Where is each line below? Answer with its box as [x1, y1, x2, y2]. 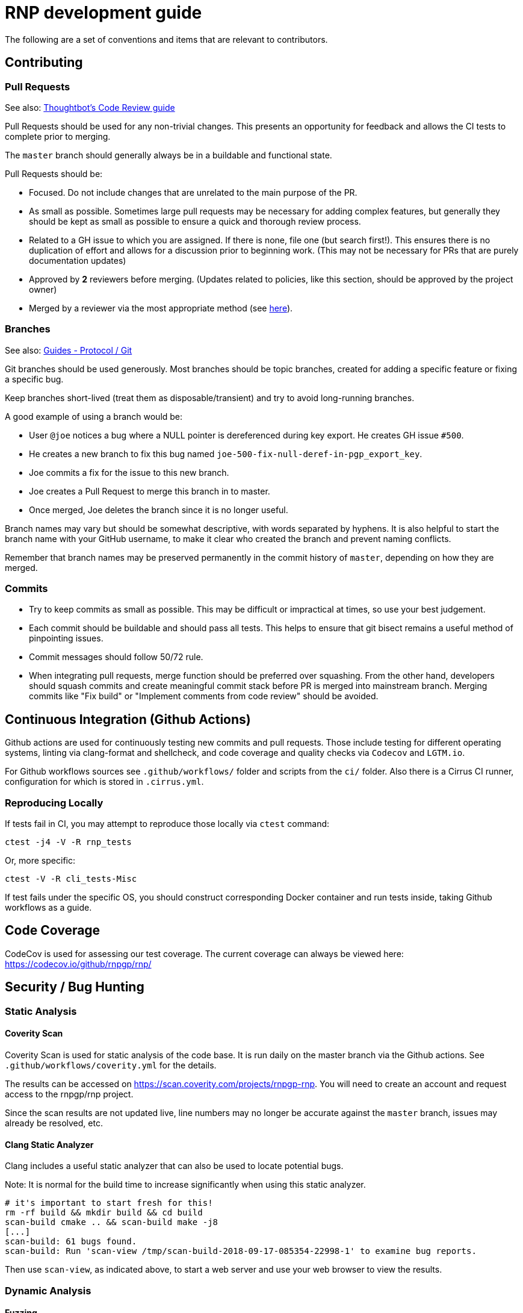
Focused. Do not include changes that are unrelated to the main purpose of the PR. [29, 187, 357, 198]
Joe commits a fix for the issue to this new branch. [29, 467, 229, 478]
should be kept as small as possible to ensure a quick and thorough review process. [29, 216, 361, 226]
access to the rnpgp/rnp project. [5, 1088, 134, 1099]
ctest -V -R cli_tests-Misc [5, 874, 137, 884]
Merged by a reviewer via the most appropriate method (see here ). [29, 302, 293, 313]
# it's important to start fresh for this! [5, 1198, 213, 1208]
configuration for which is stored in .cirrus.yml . [5, 776, 204, 787]
